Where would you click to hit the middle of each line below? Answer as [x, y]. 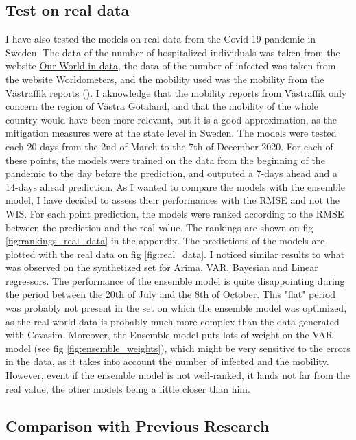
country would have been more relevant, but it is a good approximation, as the [171, 119]
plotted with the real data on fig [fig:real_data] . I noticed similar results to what [175, 254]
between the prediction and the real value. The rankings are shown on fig [159, 227]
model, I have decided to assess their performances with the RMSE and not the [173, 200]
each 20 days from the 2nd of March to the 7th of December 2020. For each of [169, 146]
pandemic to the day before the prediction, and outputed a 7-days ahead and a [171, 173]
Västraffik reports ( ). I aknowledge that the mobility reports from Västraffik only [176, 92]
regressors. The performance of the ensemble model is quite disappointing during [175, 280]
